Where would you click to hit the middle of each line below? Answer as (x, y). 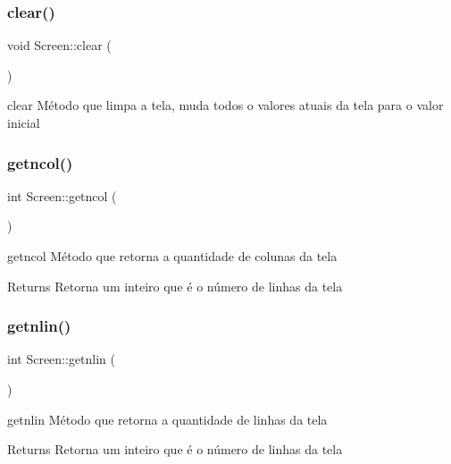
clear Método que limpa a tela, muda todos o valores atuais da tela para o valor (225, 105)
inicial (24, 122)
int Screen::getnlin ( (62, 359)
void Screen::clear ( (59, 45)
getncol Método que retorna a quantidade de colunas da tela (172, 256)
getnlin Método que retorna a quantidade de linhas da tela (167, 419)
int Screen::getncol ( (62, 195)
